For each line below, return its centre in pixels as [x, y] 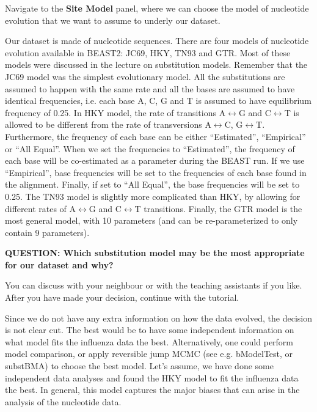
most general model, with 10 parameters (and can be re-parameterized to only [151, 220]
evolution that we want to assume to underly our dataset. [113, 20]
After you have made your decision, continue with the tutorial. [122, 297]
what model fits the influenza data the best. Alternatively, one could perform [149, 341]
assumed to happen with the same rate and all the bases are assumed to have [150, 88]
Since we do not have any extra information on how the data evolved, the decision [158, 318]
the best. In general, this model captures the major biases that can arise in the [152, 390]
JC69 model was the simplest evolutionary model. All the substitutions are [145, 76]
